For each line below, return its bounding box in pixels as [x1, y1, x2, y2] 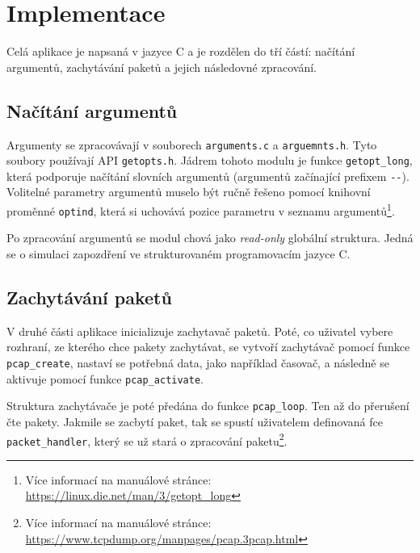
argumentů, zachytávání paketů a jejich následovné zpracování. [6, 58, 317, 75]
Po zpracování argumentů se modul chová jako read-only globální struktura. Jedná [6, 229, 414, 246]
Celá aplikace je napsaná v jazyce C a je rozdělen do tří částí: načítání [6, 43, 355, 60]
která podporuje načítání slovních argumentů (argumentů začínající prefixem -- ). [6, 167, 409, 184]
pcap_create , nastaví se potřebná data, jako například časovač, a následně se [6, 354, 389, 371]
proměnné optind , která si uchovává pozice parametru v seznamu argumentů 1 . [6, 200, 395, 219]
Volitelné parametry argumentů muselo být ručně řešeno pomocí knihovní [6, 183, 371, 200]
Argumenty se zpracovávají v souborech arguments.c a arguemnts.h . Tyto [6, 136, 377, 153]
